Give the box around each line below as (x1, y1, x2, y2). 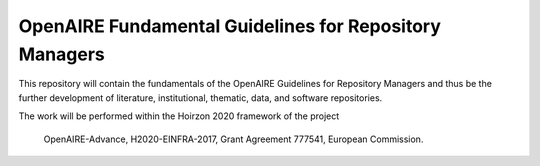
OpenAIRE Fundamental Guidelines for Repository (18, 15, 442, 37)
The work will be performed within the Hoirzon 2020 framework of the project (18, 110, 340, 122)
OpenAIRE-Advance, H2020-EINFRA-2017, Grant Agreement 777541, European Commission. (43, 133, 424, 145)
